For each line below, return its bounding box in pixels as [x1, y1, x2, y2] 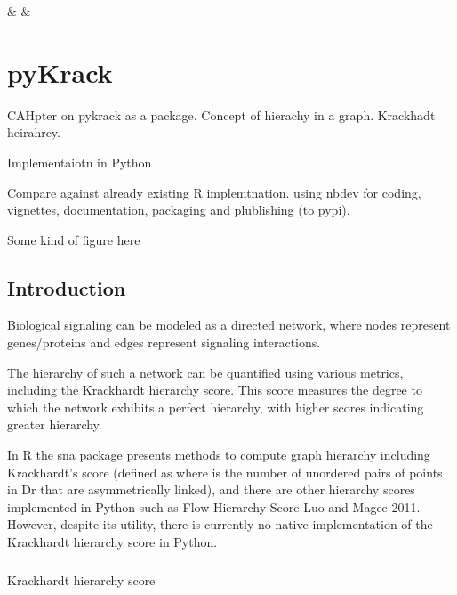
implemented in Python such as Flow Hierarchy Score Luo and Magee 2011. [7, 497, 421, 516]
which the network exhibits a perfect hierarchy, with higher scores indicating [7, 397, 424, 416]
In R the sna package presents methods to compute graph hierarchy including [7, 445, 430, 464]
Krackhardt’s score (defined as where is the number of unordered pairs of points [7, 462, 443, 481]
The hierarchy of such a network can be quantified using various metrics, [7, 363, 404, 381]
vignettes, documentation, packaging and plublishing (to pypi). [7, 200, 350, 219]
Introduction [7, 273, 126, 301]
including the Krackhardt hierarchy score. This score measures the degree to [7, 380, 422, 399]
